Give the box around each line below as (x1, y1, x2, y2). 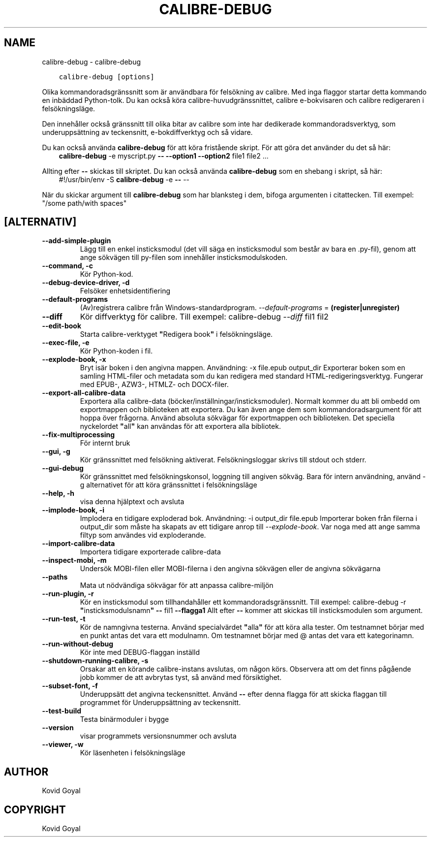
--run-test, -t (42, 615, 86, 623)
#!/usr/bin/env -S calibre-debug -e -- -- (59, 175, 190, 184)
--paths (42, 573, 68, 582)
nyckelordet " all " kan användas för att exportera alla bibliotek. (80, 422, 281, 431)
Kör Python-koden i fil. (80, 347, 153, 356)
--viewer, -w (42, 740, 84, 749)
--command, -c (42, 261, 93, 270)
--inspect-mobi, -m (42, 556, 107, 565)
